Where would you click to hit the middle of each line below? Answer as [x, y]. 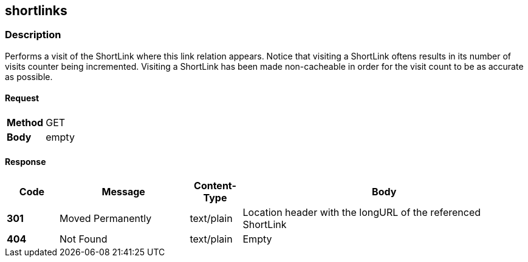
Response [26, 161]
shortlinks [36, 11]
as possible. [29, 76]
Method [25, 123]
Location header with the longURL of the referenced [362, 213]
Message [123, 192]
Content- [215, 186]
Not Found [84, 239]
